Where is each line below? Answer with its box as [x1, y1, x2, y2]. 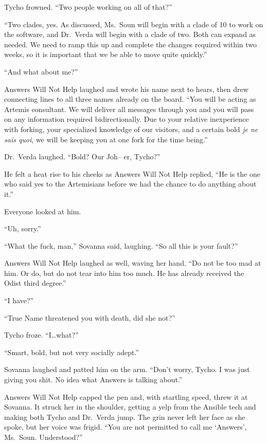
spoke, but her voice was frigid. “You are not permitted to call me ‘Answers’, [4, 421, 247, 432]
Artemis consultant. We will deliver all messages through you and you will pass [4, 103, 254, 114]
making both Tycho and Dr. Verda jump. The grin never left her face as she [4, 411, 245, 422]
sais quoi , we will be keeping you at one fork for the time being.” [4, 134, 208, 144]
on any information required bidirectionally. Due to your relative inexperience [4, 114, 249, 124]
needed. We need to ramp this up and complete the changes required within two [4, 39, 257, 49]
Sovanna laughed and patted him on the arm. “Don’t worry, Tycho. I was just [4, 364, 250, 375]
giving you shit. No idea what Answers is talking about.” [4, 374, 183, 385]
